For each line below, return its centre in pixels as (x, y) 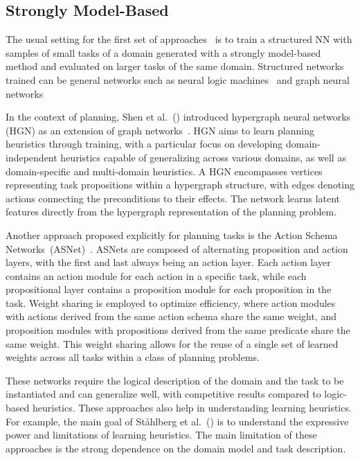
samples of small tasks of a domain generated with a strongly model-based (163, 52)
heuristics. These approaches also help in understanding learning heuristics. (192, 408)
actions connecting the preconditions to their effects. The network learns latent (173, 198)
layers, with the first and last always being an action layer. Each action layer (168, 262)
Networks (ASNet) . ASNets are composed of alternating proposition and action (177, 248)
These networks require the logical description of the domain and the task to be (175, 380)
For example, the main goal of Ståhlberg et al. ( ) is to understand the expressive (177, 421)
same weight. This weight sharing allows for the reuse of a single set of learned (172, 343)
